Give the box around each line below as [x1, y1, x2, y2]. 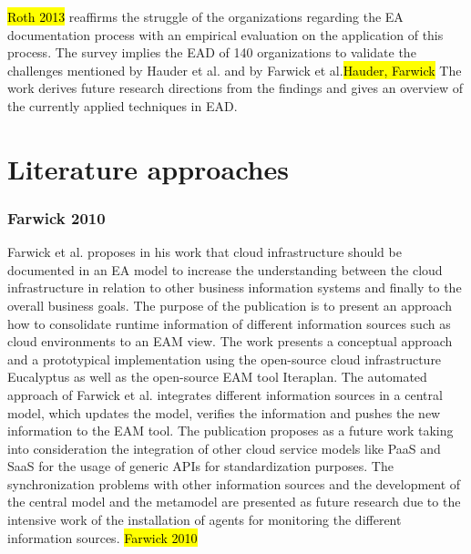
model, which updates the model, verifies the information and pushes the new [7, 403, 441, 422]
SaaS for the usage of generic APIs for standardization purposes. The [7, 457, 394, 476]
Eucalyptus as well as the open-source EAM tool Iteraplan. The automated [7, 367, 427, 386]
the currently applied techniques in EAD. [7, 96, 238, 115]
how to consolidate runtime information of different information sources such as [7, 313, 451, 333]
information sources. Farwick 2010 [7, 528, 198, 547]
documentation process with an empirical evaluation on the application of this [7, 25, 444, 44]
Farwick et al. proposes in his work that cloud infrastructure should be [7, 242, 402, 262]
